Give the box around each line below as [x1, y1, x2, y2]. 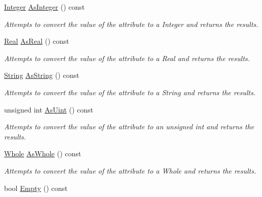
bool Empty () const [4, 182, 68, 193]
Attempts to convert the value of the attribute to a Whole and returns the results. [4, 165, 256, 176]
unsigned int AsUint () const [4, 104, 94, 115]
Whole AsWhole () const [4, 148, 81, 159]
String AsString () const [4, 70, 79, 80]
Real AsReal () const [4, 36, 69, 46]
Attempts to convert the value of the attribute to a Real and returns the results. [4, 52, 250, 63]
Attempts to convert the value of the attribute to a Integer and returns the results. [4, 18, 258, 29]
